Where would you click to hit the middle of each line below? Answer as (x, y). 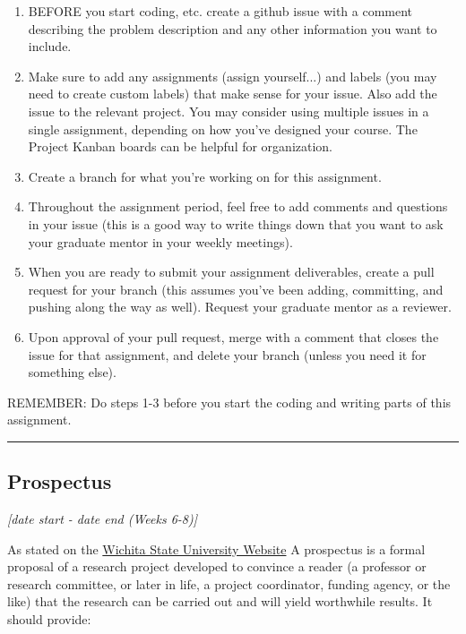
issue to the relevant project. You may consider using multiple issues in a (229, 111)
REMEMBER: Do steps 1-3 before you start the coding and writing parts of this (229, 402)
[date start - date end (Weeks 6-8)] (103, 519)
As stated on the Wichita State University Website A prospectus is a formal (216, 548)
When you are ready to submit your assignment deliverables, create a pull (231, 272)
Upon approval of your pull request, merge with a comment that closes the (233, 336)
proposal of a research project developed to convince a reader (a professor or (217, 566)
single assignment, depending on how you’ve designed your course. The (223, 129)
